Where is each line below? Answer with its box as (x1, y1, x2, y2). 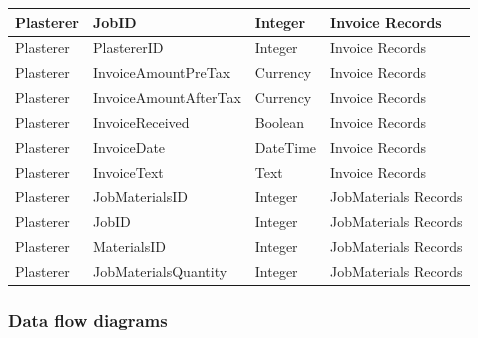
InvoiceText (92, 161, 164, 182)
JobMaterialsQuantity (92, 260, 228, 281)
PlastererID (92, 37, 164, 58)
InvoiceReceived (92, 111, 190, 132)
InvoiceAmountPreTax (92, 62, 231, 83)
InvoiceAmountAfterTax (92, 87, 241, 108)
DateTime (254, 136, 317, 157)
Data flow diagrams (8, 307, 168, 332)
